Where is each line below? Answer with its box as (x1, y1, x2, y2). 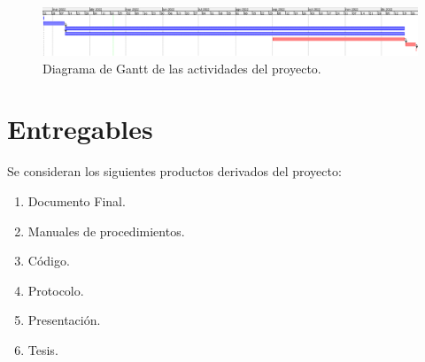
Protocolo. (27, 281, 84, 299)
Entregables (7, 111, 153, 147)
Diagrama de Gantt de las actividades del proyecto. (42, 58, 321, 77)
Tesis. (27, 340, 58, 358)
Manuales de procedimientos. (27, 221, 185, 240)
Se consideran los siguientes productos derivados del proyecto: (7, 162, 342, 181)
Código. (27, 251, 70, 270)
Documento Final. (27, 191, 126, 210)
